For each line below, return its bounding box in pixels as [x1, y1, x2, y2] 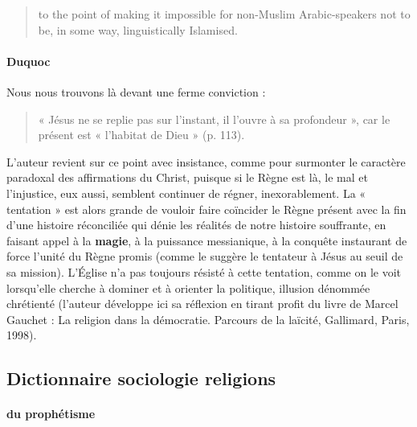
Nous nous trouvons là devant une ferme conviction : [6, 83, 266, 100]
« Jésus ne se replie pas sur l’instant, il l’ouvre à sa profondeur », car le [38, 110, 390, 127]
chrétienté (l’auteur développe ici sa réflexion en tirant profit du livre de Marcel [6, 295, 399, 312]
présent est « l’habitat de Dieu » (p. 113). [38, 126, 245, 143]
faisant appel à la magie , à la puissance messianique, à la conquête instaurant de [6, 232, 407, 248]
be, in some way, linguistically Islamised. [38, 21, 238, 38]
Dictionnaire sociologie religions [6, 366, 276, 391]
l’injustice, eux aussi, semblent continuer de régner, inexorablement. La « [6, 184, 366, 201]
